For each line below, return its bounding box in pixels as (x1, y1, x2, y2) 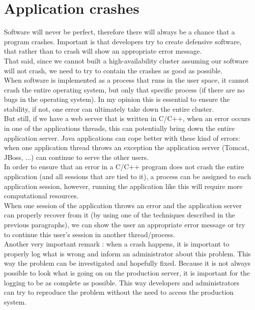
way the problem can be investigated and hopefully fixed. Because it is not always (4, 258, 251, 268)
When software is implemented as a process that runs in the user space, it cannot (4, 75, 249, 85)
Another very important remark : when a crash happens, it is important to (4, 239, 229, 249)
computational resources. (4, 190, 79, 201)
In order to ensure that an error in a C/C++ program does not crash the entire (4, 161, 244, 172)
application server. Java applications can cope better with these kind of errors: (4, 132, 240, 143)
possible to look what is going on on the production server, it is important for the (4, 267, 250, 278)
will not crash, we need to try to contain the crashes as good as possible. (4, 65, 223, 75)
